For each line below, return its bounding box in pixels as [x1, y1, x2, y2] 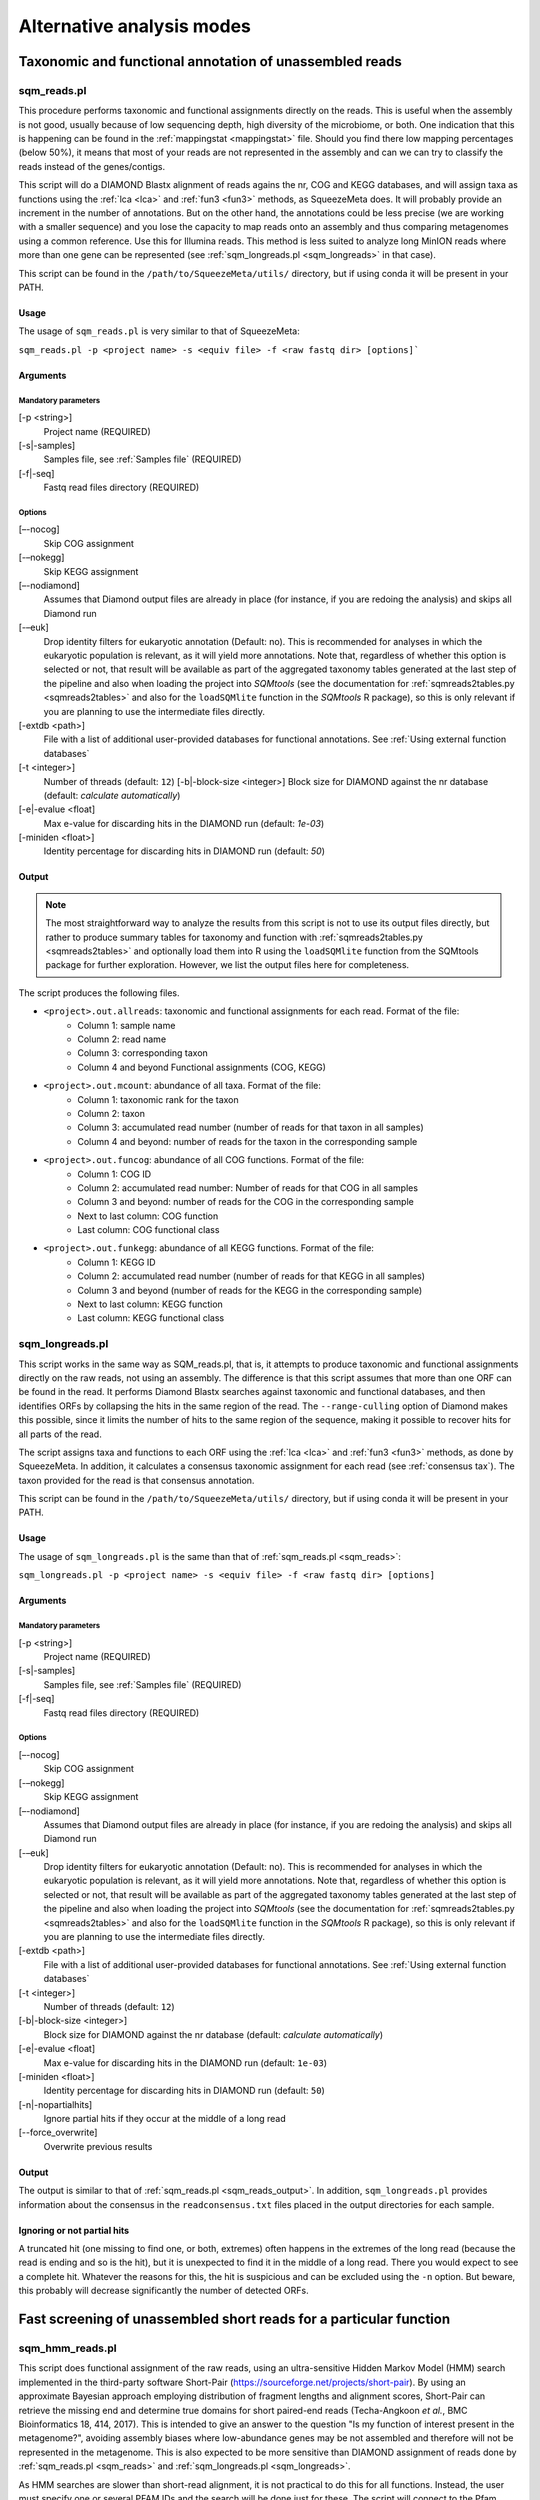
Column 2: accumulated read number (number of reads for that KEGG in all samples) [77, 1270, 425, 1282]
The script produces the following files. [18, 986, 180, 999]
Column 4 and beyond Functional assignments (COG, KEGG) [77, 1061, 327, 1073]
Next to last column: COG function [77, 1210, 219, 1222]
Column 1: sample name [77, 1019, 176, 1031]
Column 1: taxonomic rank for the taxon [77, 1093, 239, 1105]
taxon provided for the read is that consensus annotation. [18, 1474, 255, 1486]
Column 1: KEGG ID [77, 1256, 156, 1268]
